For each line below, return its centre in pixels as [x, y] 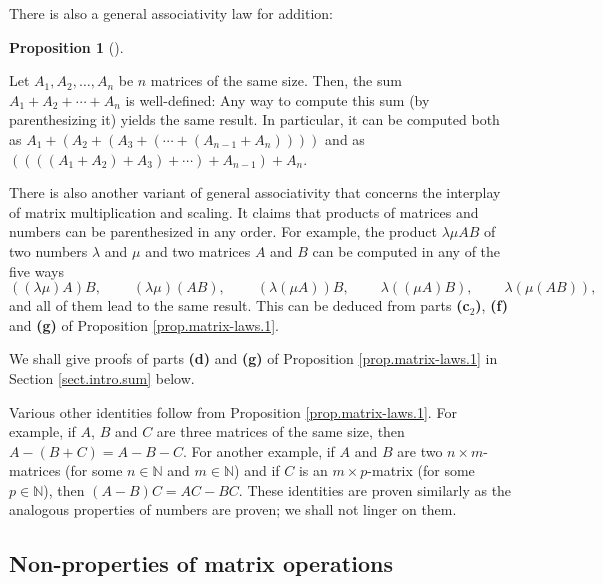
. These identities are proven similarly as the [375, 489]
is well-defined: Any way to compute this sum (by [277, 99]
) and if [257, 470]
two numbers [48, 250]
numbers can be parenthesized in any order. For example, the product [223, 231]
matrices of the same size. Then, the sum [276, 80]
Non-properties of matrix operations [201, 563]
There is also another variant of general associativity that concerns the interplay [255, 192]
